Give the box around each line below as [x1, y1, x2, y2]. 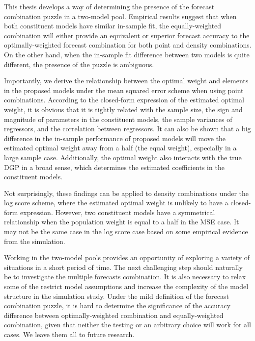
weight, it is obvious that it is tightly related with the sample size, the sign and [4, 104, 243, 114]
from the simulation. [4, 236, 65, 246]
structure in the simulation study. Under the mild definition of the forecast [4, 291, 229, 301]
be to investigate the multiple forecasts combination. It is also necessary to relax [4, 271, 246, 282]
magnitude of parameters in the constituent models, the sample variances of [4, 114, 232, 124]
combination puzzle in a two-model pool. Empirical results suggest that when [4, 11, 237, 21]
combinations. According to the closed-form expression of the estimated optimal [4, 95, 244, 105]
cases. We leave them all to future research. [4, 329, 135, 339]
